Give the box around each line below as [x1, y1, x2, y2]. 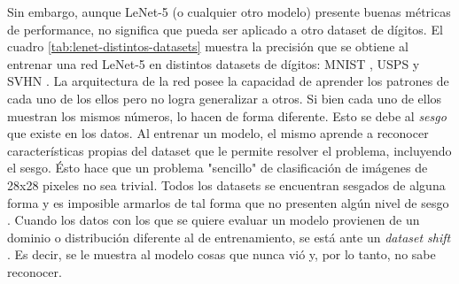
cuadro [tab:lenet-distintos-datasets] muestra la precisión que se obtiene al [7, 37, 408, 56]
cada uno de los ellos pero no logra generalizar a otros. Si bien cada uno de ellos [7, 88, 442, 107]
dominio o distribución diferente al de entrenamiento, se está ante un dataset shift [7, 227, 451, 246]
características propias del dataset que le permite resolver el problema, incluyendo [7, 141, 452, 159]
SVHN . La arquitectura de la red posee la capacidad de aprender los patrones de [7, 72, 449, 90]
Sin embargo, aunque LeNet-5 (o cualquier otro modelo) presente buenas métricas [7, 3, 451, 20]
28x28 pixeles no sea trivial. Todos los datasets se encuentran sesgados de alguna [7, 175, 446, 194]
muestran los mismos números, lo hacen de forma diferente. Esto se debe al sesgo [7, 106, 447, 125]
